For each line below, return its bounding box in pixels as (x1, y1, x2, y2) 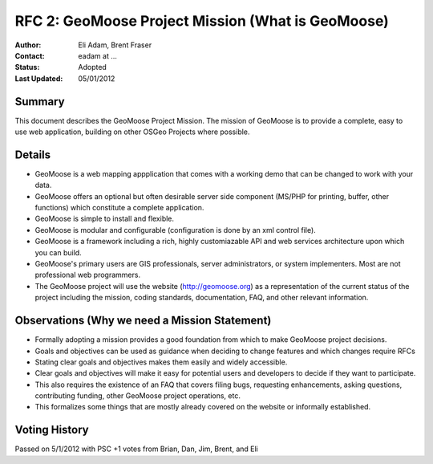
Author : (14, 40, 42, 50)
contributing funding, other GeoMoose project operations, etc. (34, 391, 241, 401)
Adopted (78, 63, 107, 72)
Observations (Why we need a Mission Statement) (14, 314, 272, 328)
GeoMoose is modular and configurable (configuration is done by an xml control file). (34, 225, 316, 234)
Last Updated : (14, 73, 63, 83)
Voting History (14, 423, 89, 437)
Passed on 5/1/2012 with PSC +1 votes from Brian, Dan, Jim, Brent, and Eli (14, 444, 258, 454)
